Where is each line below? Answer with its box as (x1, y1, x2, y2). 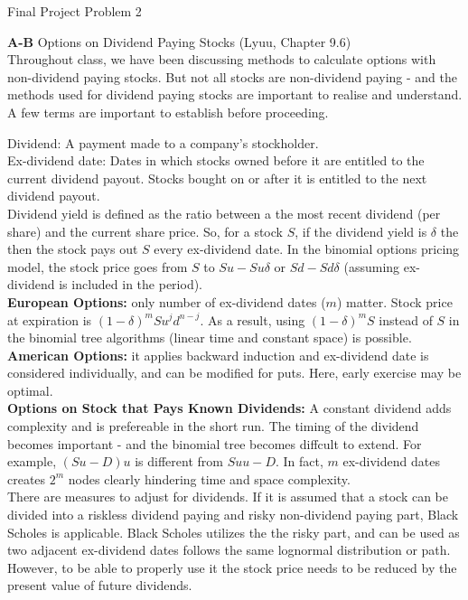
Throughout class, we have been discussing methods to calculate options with (7, 50, 436, 69)
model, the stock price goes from (7, 257, 188, 276)
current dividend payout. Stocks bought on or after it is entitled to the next (7, 168, 427, 187)
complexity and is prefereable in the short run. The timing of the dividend (7, 417, 419, 436)
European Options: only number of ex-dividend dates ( (7, 292, 326, 311)
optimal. (7, 380, 53, 399)
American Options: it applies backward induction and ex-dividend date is (7, 345, 429, 364)
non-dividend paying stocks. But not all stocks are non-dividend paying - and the (7, 67, 457, 86)
